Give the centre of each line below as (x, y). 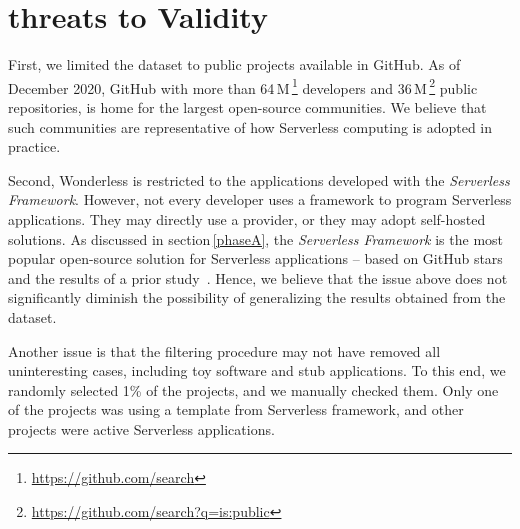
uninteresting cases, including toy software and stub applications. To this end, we (257, 370)
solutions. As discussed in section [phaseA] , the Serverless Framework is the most (256, 238)
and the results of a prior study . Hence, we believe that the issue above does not (258, 277)
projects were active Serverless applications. (141, 428)
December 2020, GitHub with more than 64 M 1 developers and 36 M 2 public (243, 86)
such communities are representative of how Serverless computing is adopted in (250, 126)
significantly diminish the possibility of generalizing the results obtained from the (257, 297)
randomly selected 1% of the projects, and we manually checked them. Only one (253, 389)
